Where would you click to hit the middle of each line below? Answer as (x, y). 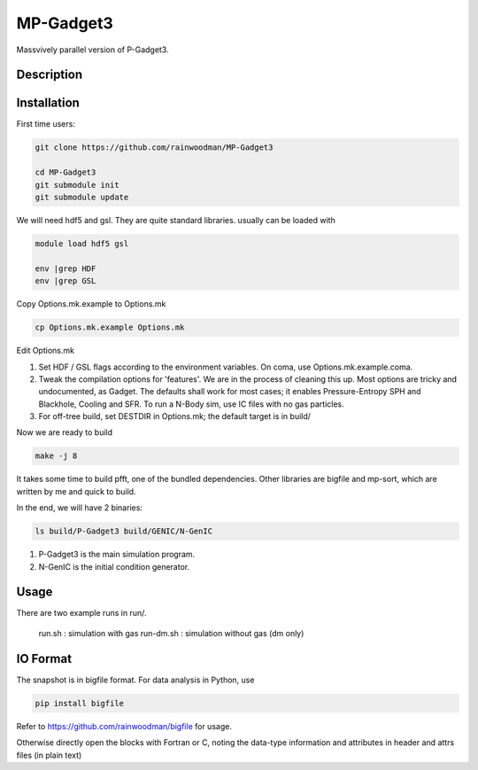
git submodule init (77, 185)
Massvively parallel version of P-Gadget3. (93, 50)
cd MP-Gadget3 (66, 172)
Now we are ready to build (65, 432)
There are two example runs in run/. (81, 613)
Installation (48, 103)
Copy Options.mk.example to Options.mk (91, 304)
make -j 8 (56, 456)
